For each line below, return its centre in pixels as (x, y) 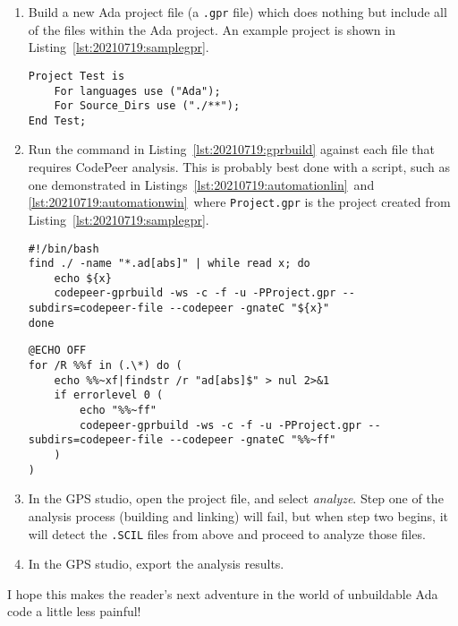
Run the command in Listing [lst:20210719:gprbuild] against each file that (231, 149)
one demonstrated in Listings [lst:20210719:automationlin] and (201, 184)
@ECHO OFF (57, 351)
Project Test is (76, 76)
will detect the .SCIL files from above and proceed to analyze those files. (227, 533)
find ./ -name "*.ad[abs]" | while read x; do (169, 264)
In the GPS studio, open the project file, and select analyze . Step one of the (236, 498)
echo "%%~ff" (118, 411)
